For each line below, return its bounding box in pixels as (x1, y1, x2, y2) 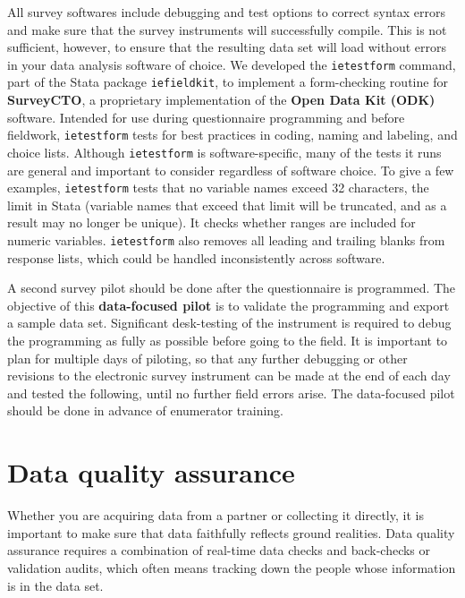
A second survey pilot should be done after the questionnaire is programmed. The (7, 278, 456, 297)
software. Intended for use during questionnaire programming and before (7, 107, 405, 126)
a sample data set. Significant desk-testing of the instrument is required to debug (7, 313, 452, 332)
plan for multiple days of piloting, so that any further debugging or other (7, 348, 408, 367)
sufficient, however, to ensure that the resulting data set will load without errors (7, 38, 446, 56)
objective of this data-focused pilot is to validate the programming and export (7, 295, 450, 314)
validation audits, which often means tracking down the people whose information (7, 558, 456, 577)
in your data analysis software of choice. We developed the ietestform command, (7, 55, 456, 73)
